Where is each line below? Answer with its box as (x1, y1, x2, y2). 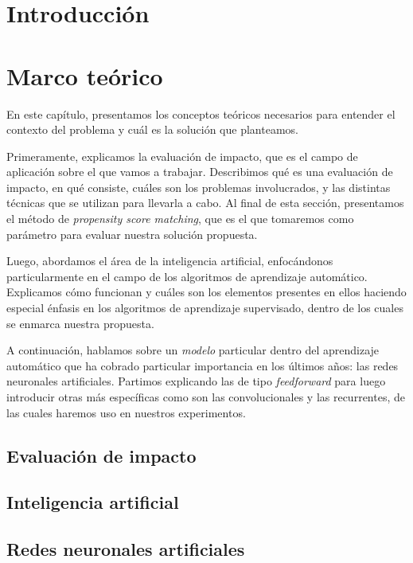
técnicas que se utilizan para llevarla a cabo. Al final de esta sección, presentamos (6, 194, 404, 211)
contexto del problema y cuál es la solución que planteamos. (6, 121, 298, 138)
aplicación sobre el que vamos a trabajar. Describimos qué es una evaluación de (6, 163, 393, 180)
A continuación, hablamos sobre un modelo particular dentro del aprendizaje (6, 342, 380, 358)
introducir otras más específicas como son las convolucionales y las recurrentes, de (6, 389, 405, 405)
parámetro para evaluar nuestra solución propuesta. (6, 225, 258, 242)
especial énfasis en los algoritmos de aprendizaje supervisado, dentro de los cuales (6, 299, 403, 316)
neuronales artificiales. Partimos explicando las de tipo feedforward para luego (6, 373, 386, 389)
